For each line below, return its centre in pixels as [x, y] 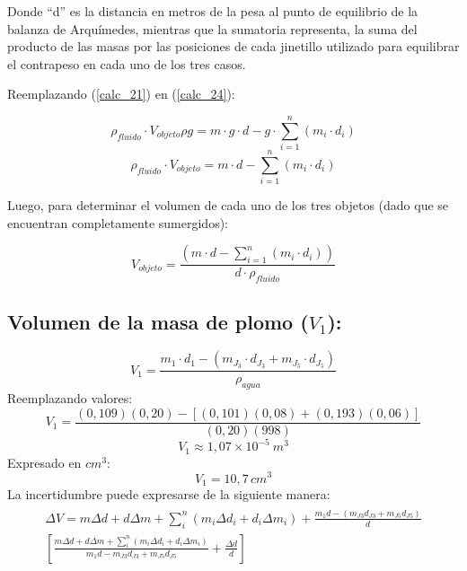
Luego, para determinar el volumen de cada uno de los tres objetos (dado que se [228, 205]
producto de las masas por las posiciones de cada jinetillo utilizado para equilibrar [233, 46]
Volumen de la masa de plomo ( [158, 321]
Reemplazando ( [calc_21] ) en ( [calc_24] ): [121, 94]
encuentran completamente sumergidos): [118, 222]
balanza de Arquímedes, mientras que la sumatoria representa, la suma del [212, 28]
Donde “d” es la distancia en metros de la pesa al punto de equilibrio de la [213, 11]
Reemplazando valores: [70, 398]
